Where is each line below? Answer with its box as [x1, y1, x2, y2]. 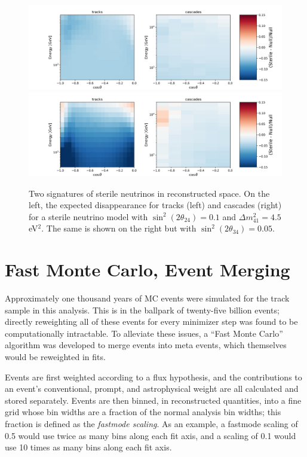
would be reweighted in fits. [5, 351, 106, 363]
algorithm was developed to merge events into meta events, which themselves [5, 339, 287, 351]
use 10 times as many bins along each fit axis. [5, 441, 172, 453]
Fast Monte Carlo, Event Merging [5, 257, 290, 282]
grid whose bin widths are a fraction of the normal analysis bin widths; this [5, 406, 281, 418]
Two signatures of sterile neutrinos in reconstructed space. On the [29, 187, 270, 199]
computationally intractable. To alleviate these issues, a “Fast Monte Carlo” [5, 327, 283, 339]
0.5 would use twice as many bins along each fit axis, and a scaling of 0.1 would [5, 429, 296, 441]
